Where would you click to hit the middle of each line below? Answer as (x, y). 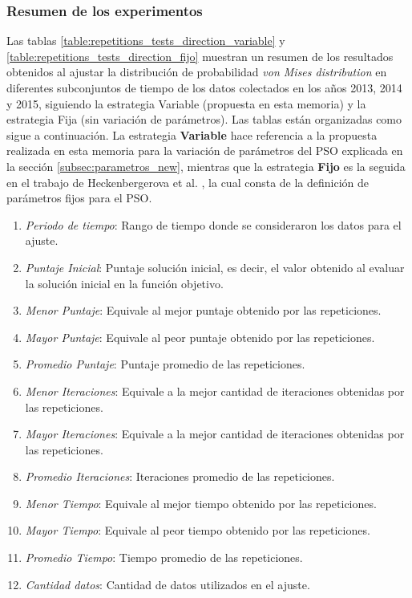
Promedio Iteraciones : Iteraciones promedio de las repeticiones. (180, 476)
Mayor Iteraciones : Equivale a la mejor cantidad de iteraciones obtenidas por (215, 434)
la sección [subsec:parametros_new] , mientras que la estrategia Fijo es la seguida (206, 166)
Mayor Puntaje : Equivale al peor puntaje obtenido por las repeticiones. (200, 337)
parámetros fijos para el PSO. (79, 198)
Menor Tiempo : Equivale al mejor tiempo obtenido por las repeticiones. (201, 503)
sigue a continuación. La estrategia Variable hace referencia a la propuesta (192, 134)
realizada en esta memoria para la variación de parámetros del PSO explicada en (205, 151)
